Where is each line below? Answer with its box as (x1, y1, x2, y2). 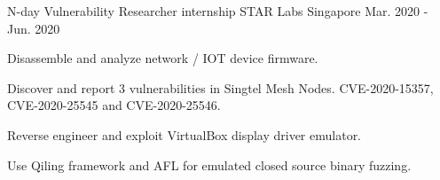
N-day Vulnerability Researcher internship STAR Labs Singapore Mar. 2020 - (7, 2, 428, 20)
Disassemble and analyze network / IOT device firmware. (7, 49, 318, 67)
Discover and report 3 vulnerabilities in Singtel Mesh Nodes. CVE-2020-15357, (7, 78, 434, 97)
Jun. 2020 (7, 19, 60, 37)
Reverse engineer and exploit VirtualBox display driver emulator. (7, 125, 362, 144)
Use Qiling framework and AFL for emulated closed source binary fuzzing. (7, 155, 412, 174)
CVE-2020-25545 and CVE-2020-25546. (7, 96, 221, 114)
